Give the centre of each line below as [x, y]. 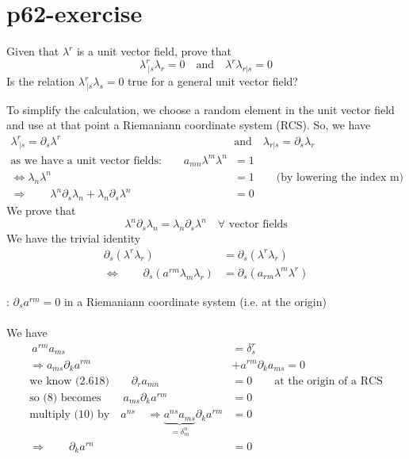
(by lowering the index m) [340, 177]
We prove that [41, 210]
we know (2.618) [69, 381]
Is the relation [41, 81]
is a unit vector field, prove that [154, 51]
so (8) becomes [65, 398]
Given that [33, 51]
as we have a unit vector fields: [86, 161]
